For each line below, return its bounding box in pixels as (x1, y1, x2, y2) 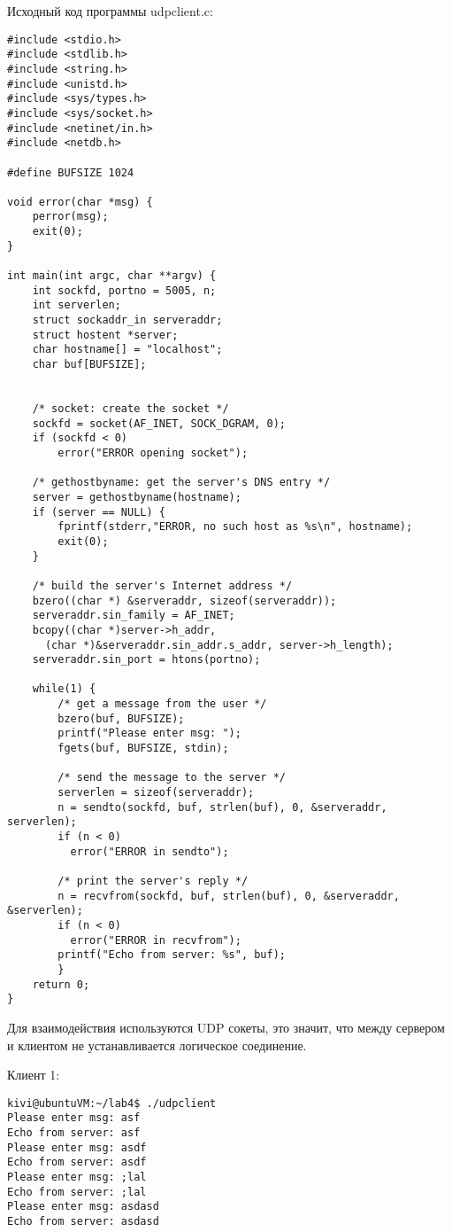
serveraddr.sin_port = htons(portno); (32, 653, 261, 667)
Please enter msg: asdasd (7, 1200, 159, 1213)
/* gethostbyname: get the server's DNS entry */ (32, 476, 331, 489)
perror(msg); (32, 210, 109, 223)
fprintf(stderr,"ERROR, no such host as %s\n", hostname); (57, 520, 413, 534)
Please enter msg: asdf (7, 1141, 147, 1154)
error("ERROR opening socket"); (57, 446, 249, 459)
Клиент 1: (7, 1065, 60, 1084)
